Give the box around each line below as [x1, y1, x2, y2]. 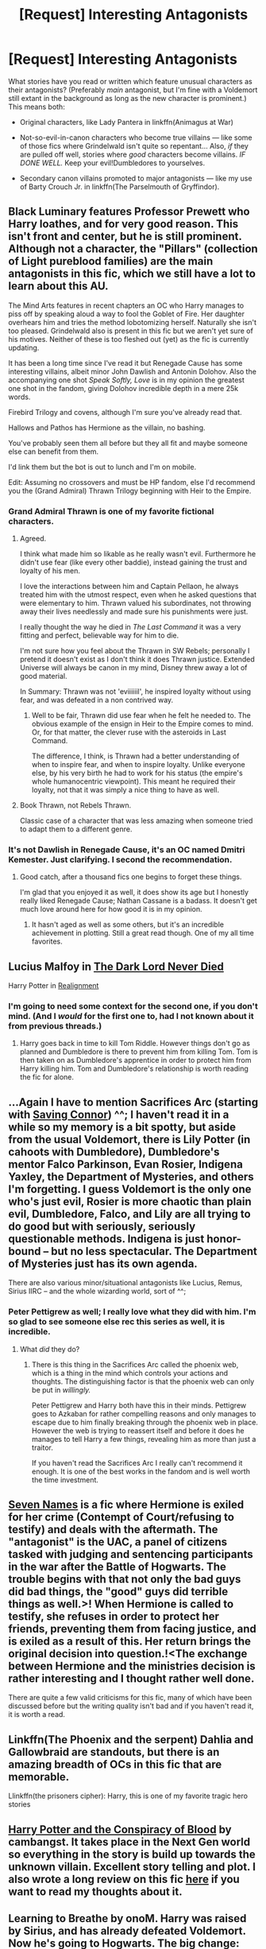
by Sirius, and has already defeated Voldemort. [8, 1924, 246, 1937]
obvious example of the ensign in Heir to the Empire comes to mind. [31, 719, 254, 729]
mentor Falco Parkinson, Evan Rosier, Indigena [8, 1157, 244, 1171]
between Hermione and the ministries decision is [8, 1659, 256, 1672]
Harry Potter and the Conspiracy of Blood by [8, 1823, 232, 1836]
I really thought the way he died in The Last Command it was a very [19, 622, 241, 632]
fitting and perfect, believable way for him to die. [19, 630, 179, 641]
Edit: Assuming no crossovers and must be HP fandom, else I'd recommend [8, 477, 256, 486]
